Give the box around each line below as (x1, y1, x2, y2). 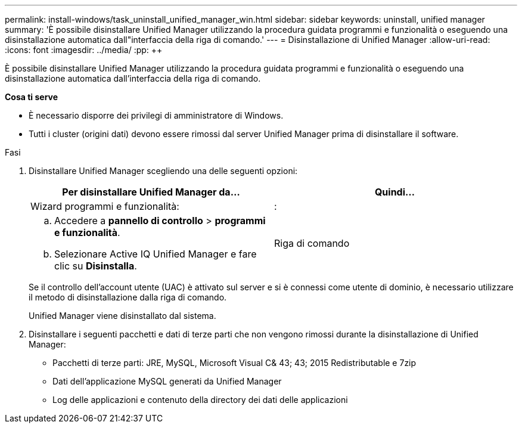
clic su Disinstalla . (54, 260, 137, 272)
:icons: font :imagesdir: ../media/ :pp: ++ (5, 45, 163, 55)
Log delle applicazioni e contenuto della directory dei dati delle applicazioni (52, 395, 348, 405)
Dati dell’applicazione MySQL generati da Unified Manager (52, 376, 282, 386)
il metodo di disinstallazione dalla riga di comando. (29, 292, 227, 302)
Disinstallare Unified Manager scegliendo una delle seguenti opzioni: (29, 166, 298, 176)
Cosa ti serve (5, 92, 58, 102)
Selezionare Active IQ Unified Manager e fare (54, 248, 257, 260)
